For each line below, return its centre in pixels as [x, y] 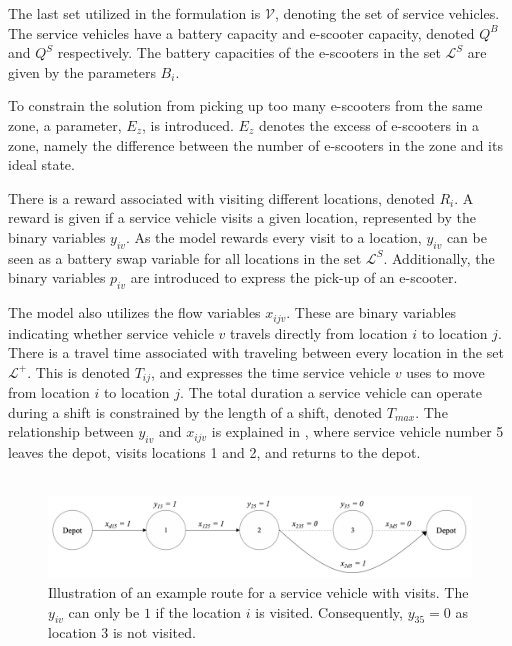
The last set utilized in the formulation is [134, 13]
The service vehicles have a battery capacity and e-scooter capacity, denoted [241, 32]
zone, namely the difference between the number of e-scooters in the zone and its [255, 144]
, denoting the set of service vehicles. [387, 13]
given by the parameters [82, 71]
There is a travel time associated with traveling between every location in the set [256, 352]
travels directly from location [318, 332]
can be [466, 236]
